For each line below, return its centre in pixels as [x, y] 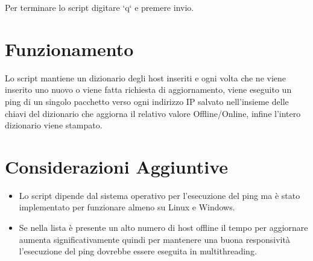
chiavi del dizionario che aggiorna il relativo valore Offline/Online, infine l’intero [153, 113]
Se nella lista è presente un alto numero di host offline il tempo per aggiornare [163, 227]
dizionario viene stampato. [54, 125]
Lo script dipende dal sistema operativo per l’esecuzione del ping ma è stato [160, 195]
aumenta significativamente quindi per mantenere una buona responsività [154, 239]
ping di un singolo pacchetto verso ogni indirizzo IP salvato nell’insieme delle [147, 101]
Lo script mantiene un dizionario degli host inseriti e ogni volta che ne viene [146, 77]
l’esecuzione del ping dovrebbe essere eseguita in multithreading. [138, 251]
